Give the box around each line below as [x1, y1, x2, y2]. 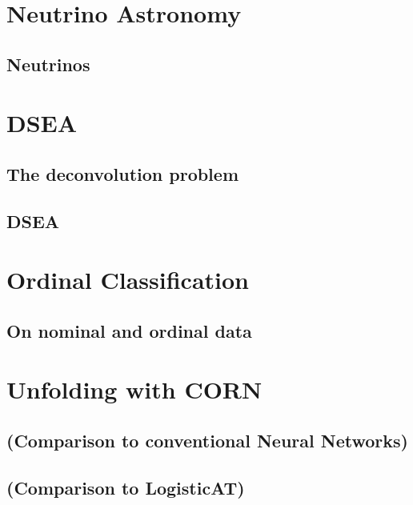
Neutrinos [6, 51, 90, 76]
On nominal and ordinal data [6, 318, 252, 343]
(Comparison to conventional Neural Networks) [6, 428, 408, 453]
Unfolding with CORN [6, 373, 263, 406]
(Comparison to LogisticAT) [6, 475, 245, 499]
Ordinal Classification [6, 263, 249, 296]
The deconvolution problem [6, 161, 239, 186]
